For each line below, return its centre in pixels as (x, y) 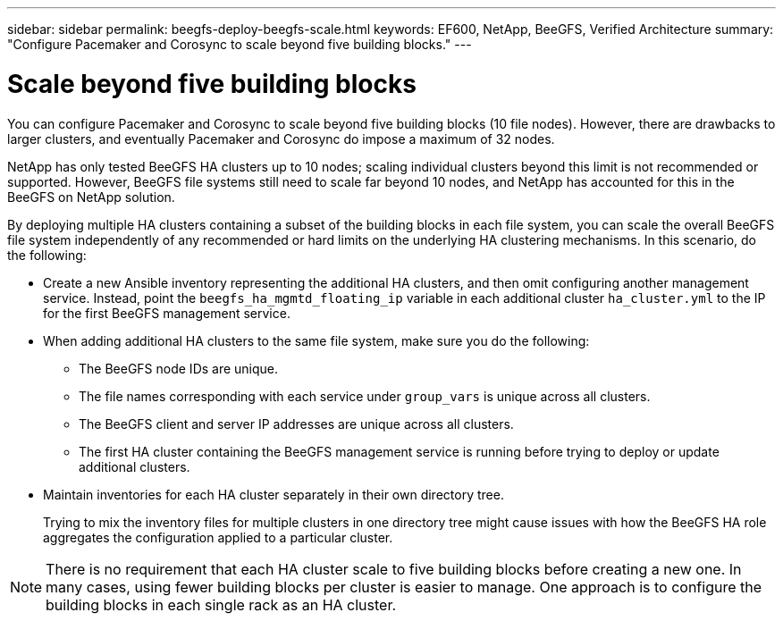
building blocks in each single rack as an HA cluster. (221, 604)
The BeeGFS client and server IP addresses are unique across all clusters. (296, 424)
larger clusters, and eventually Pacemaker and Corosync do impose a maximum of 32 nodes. (281, 138)
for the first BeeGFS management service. (167, 313)
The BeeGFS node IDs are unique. (179, 368)
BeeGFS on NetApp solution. (91, 197)
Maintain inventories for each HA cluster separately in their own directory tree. (274, 494)
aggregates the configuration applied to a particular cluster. (218, 537)
